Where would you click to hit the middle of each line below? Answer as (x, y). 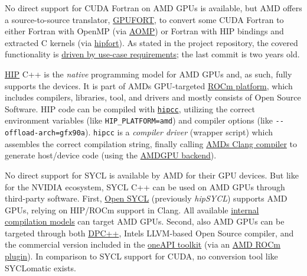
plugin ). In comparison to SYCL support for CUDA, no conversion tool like (141, 256)
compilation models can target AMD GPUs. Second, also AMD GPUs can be (145, 221)
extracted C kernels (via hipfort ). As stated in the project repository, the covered (151, 42)
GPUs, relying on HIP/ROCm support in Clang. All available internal (132, 210)
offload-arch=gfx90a (45, 133)
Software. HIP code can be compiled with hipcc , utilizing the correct (130, 108)
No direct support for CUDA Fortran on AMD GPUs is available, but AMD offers (153, 8)
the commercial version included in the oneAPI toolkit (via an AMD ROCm (143, 244)
